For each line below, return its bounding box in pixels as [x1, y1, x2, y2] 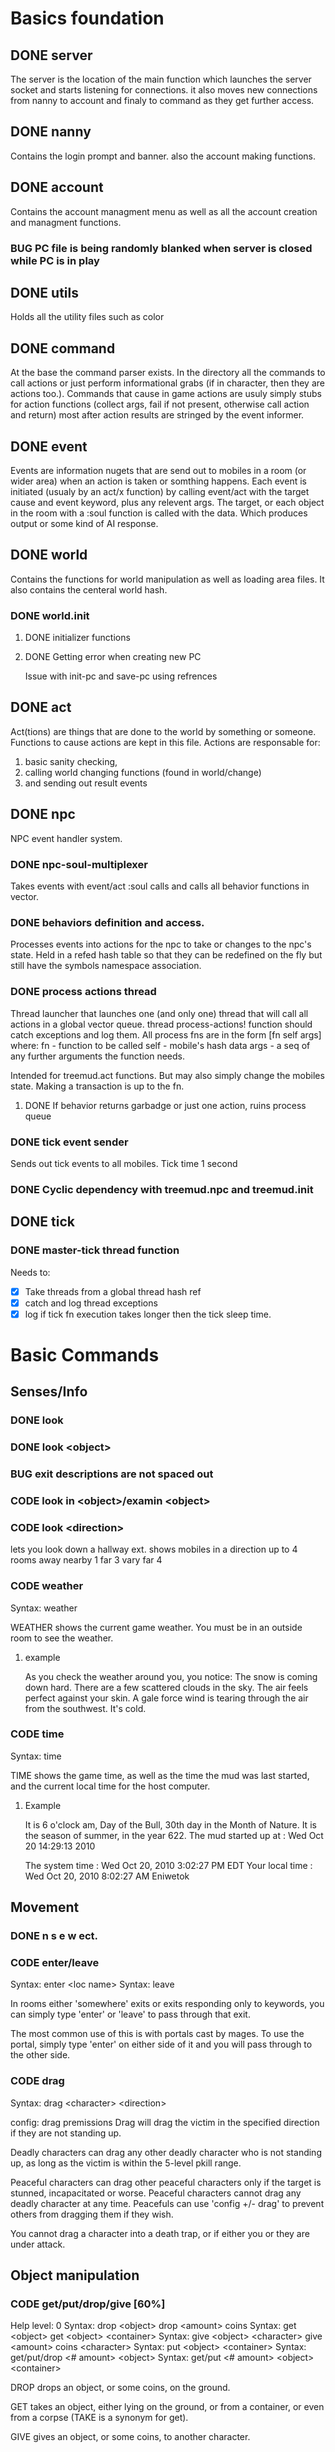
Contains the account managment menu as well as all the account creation [10, 205, 318, 217]
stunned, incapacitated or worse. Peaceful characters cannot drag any [10, 2187, 302, 2199]
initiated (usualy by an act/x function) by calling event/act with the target [10, 485, 310, 497]
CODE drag [10, 2074, 65, 2088]
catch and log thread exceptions [24, 1297, 158, 1309]
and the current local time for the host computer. [10, 1780, 211, 1792]
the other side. [10, 2049, 71, 2061]
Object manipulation [10, 2267, 140, 2284]
